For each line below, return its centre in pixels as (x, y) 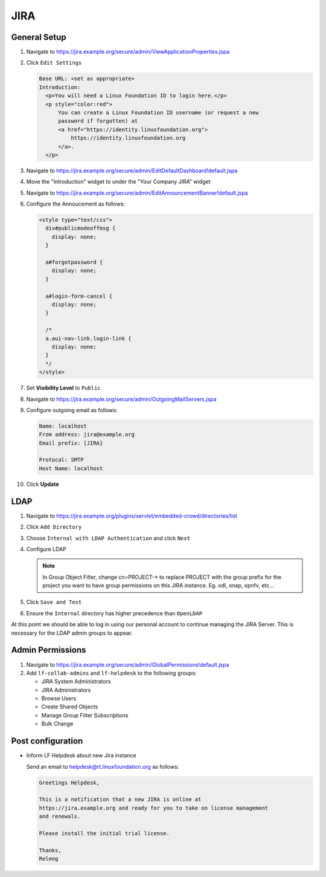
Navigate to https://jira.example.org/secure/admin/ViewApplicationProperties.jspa (128, 52)
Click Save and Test (54, 602)
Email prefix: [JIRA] (71, 443)
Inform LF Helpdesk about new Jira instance (81, 756)
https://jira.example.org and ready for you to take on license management (154, 808)
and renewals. (60, 817)
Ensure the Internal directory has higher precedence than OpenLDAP (114, 613)
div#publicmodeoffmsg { (81, 228)
